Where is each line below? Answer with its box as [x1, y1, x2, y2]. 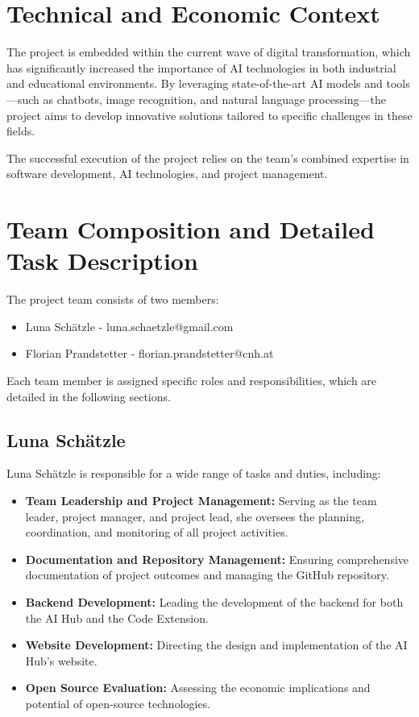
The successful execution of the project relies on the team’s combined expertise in [6, 149, 409, 166]
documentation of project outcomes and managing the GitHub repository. [25, 566, 389, 583]
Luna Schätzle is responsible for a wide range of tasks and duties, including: [6, 465, 381, 482]
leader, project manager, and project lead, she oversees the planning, [25, 508, 364, 524]
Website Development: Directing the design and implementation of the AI [25, 636, 408, 653]
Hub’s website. [25, 652, 97, 669]
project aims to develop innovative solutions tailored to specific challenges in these [6, 106, 413, 123]
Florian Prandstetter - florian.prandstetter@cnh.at [25, 345, 274, 362]
